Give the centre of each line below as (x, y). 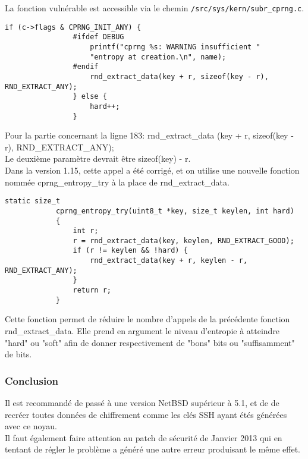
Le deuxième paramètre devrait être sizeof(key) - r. (98, 158)
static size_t (33, 201)
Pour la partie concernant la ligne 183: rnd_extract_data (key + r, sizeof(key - (149, 135)
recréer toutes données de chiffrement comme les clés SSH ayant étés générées (146, 414)
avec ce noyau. (31, 426)
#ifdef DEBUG (98, 37)
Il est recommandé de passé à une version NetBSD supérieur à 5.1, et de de (142, 403)
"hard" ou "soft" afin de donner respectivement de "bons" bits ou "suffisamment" (150, 342)
